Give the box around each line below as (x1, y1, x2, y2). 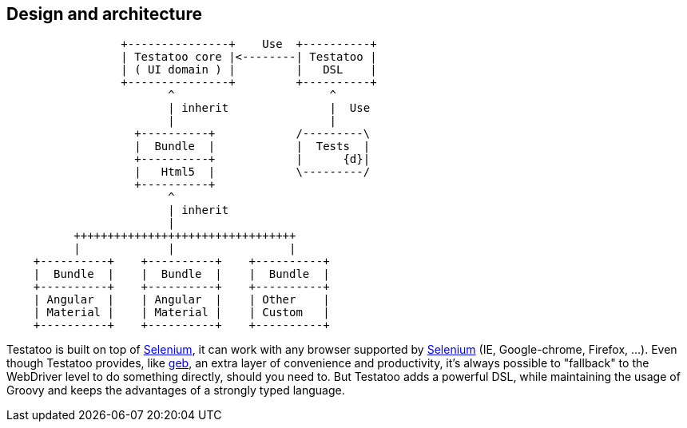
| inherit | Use (168, 101, 371, 115)
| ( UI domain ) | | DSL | (121, 63, 377, 77)
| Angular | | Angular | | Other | (33, 293, 330, 307)
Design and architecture (6, 4, 202, 24)
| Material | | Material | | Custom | (33, 306, 330, 319)
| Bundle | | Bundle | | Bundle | (33, 267, 330, 281)
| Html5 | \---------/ (134, 165, 371, 179)
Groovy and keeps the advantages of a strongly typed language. (6, 383, 345, 398)
